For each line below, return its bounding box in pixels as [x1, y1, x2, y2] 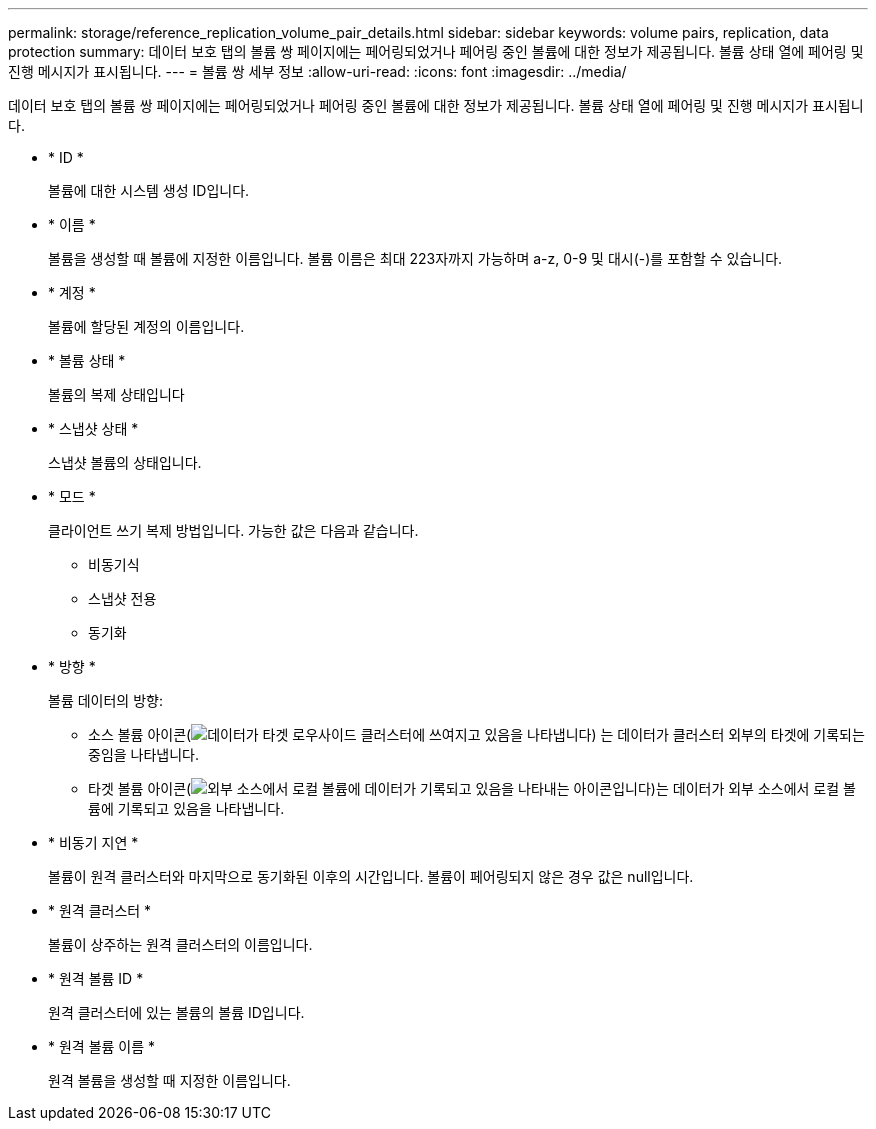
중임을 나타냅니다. [88, 746, 200, 763]
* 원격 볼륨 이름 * [48, 1038, 156, 1055]
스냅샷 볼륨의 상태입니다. [48, 454, 202, 471]
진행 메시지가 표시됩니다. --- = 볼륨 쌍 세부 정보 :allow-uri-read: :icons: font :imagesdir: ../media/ [8, 63, 627, 80]
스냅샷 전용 [88, 590, 157, 607]
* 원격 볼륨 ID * [48, 970, 144, 987]
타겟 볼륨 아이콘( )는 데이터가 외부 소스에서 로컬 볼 [88, 780, 856, 797]
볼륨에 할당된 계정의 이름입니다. [48, 318, 245, 335]
